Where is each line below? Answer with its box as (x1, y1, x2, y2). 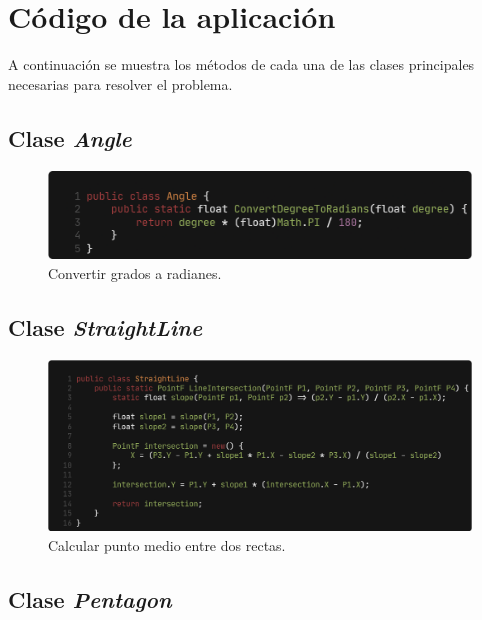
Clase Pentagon (8, 584, 172, 615)
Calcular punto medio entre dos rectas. (48, 535, 286, 556)
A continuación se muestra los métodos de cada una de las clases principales (8, 54, 475, 75)
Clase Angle (8, 122, 132, 153)
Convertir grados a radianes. (48, 262, 222, 283)
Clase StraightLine (8, 311, 203, 342)
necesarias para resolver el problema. (8, 73, 233, 94)
